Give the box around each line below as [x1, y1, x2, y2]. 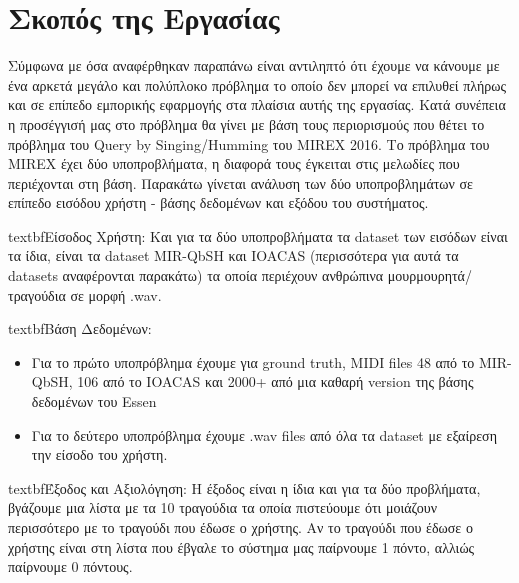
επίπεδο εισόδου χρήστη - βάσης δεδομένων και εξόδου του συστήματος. [8, 192, 429, 213]
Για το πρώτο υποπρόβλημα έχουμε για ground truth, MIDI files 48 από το [31, 351, 475, 372]
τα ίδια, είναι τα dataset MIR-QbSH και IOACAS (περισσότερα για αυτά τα [8, 245, 459, 266]
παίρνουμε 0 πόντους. [8, 556, 133, 577]
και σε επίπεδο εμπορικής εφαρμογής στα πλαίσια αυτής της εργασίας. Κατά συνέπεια [8, 94, 506, 115]
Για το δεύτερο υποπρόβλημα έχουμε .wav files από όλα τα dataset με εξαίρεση [31, 424, 497, 445]
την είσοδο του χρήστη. [31, 444, 168, 465]
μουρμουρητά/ [387, 265, 472, 286]
